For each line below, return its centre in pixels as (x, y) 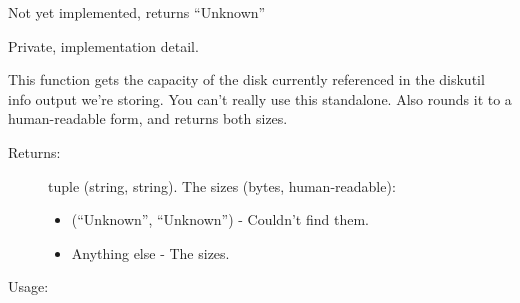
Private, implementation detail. (103, 45)
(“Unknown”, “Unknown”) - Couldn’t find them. (220, 219)
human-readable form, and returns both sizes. (148, 118)
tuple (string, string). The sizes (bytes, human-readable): (222, 185)
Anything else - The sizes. (150, 252)
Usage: (28, 286)
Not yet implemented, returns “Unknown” (137, 12)
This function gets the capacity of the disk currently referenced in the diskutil (246, 79)
